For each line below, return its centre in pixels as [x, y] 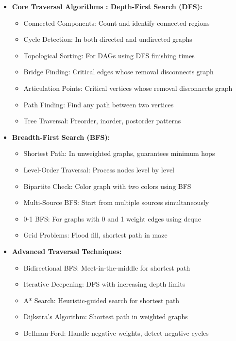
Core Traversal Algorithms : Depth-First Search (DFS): [107, 6]
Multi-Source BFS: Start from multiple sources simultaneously [116, 202]
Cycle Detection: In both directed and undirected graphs [108, 39]
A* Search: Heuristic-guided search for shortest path [101, 300]
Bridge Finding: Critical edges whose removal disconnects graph [118, 72]
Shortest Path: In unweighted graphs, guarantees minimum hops [119, 153]
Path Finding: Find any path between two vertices [99, 104]
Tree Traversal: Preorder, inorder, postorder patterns [102, 121]
